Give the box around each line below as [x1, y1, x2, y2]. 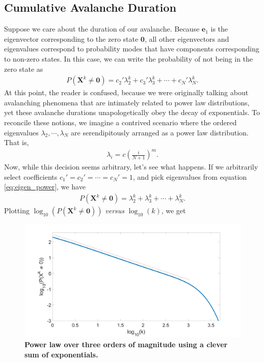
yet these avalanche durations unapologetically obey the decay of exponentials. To [4, 107, 260, 118]
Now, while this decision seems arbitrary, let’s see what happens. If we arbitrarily [4, 161, 258, 172]
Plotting [4, 205, 30, 216]
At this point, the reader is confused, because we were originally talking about [4, 87, 249, 98]
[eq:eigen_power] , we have [4, 181, 86, 192]
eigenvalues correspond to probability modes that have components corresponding [4, 43, 259, 54]
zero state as [4, 63, 43, 74]
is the [210, 23, 228, 34]
